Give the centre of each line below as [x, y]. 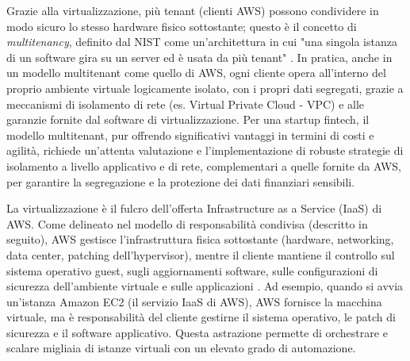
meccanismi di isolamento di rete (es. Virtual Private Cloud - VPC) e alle [186, 104]
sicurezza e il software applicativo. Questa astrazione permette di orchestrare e [197, 332]
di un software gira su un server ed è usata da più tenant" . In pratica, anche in [199, 57]
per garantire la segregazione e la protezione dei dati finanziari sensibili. [181, 181]
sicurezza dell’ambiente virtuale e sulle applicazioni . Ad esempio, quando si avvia [205, 286]
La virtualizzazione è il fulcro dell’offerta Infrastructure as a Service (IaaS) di [194, 208]
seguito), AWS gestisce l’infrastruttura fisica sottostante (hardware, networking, [200, 239]
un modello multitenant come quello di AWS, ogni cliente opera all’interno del [196, 73]
